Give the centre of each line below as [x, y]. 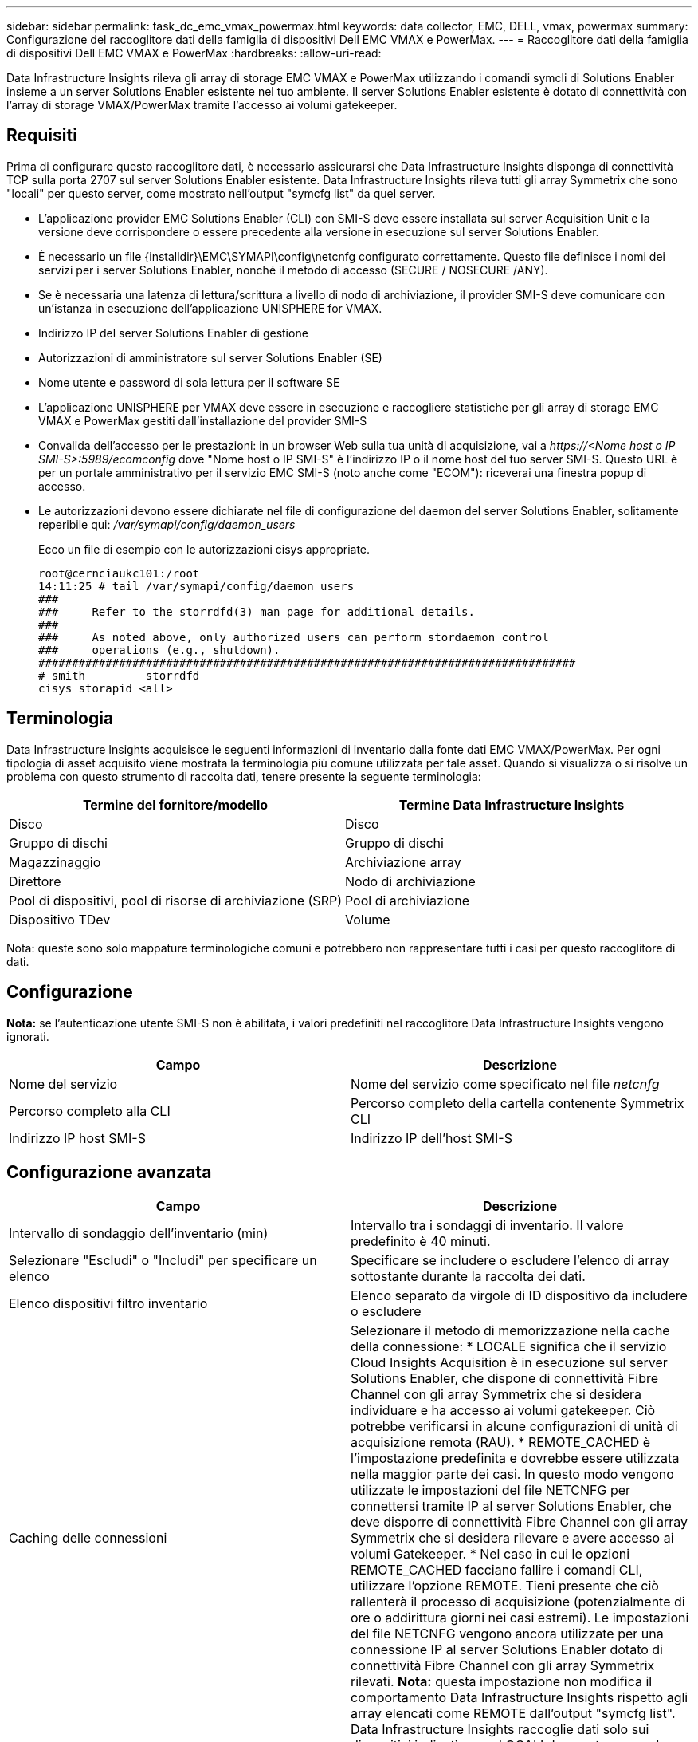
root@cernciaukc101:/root [119, 573]
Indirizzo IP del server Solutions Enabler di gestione [173, 333]
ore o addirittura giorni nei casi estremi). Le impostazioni [520, 1618]
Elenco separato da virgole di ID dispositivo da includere [519, 1296]
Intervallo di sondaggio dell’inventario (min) [139, 1234]
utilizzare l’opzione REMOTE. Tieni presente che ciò [505, 1586]
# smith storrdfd [119, 675]
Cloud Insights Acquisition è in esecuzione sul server [509, 1363]
